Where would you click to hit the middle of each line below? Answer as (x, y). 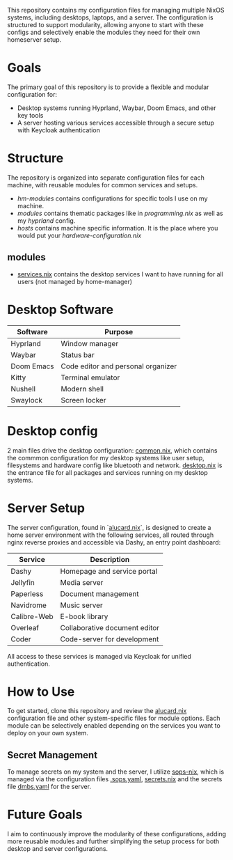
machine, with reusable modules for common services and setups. (103, 185)
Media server (82, 582)
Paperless (27, 593)
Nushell (23, 389)
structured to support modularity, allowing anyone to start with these (105, 25)
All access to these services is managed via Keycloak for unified (99, 656)
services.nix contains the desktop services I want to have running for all (120, 274)
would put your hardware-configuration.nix (79, 235)
